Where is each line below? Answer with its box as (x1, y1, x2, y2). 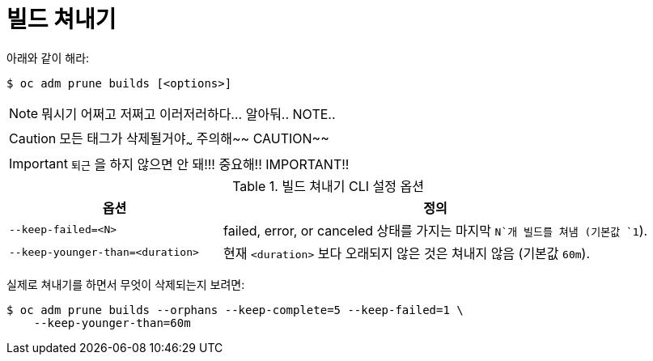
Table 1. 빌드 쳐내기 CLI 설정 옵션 (232, 177, 424, 194)
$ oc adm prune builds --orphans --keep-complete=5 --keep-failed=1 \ (6, 303, 464, 316)
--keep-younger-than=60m (33, 316, 191, 329)
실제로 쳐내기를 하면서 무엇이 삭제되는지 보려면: (6, 277, 245, 291)
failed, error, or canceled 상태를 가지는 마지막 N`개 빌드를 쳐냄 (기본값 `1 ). (223, 222, 648, 239)
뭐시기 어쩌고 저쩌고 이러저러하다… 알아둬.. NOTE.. (41, 105, 336, 122)
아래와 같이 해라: (6, 50, 90, 65)
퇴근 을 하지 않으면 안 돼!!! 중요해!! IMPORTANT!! (70, 155, 350, 172)
